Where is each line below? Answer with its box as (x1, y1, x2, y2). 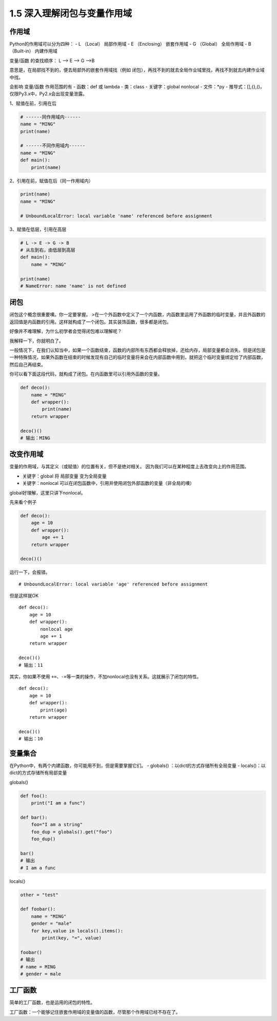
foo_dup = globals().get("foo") (31, 829, 113, 835)
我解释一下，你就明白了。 (9, 337, 64, 344)
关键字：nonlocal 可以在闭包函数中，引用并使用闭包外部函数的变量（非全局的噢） (22, 480, 195, 486)
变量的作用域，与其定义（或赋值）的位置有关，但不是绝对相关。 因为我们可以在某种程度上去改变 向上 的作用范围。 (9, 463, 249, 470)
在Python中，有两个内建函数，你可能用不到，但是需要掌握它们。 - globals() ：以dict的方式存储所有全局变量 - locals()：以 (9, 762, 266, 769)
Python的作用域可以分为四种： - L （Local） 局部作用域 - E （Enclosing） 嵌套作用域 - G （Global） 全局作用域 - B (9, 41, 251, 47)
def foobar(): (20, 906, 56, 912)
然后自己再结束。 (9, 361, 46, 368)
